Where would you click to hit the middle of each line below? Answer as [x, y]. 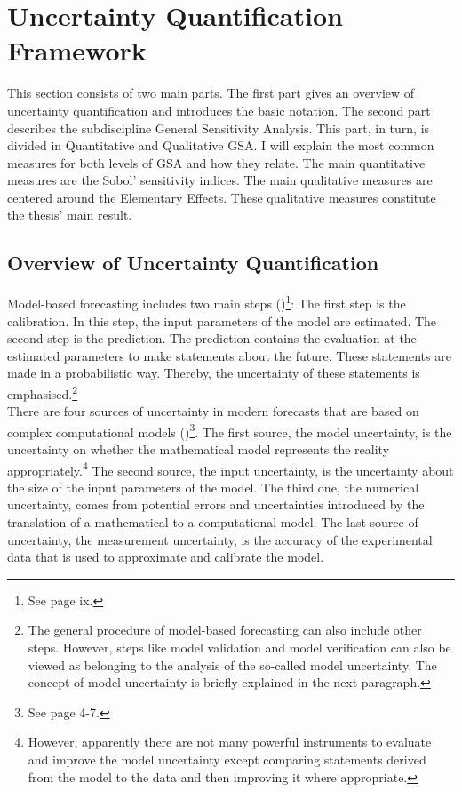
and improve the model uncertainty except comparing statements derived [227, 759]
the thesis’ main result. [70, 215]
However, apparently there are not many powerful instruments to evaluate [230, 742]
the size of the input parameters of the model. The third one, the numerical [213, 487]
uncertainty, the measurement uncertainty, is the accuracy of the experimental [220, 539]
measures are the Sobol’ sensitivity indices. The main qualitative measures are [220, 180]
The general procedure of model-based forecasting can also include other [225, 630]
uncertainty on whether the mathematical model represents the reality [199, 448]
